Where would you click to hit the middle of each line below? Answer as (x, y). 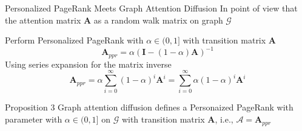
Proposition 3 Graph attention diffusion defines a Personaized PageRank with (149, 107)
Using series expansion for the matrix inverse (88, 64)
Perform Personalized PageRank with (74, 40)
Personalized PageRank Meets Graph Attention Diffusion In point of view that (151, 8)
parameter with (34, 119)
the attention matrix (43, 20)
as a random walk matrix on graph (158, 20)
